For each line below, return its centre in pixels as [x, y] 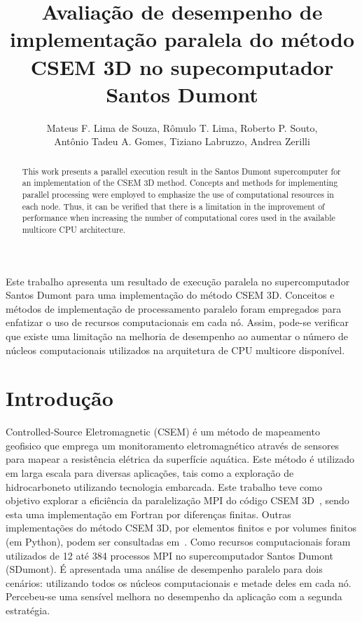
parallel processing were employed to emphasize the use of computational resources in [178, 194]
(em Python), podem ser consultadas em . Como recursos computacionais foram [178, 542]
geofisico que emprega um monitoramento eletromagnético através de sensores [173, 445]
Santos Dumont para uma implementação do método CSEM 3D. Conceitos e [170, 295]
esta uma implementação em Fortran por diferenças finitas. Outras [148, 514]
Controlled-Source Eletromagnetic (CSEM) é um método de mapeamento [163, 432]
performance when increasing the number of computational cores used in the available [179, 218]
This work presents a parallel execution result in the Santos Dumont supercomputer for [181, 171]
